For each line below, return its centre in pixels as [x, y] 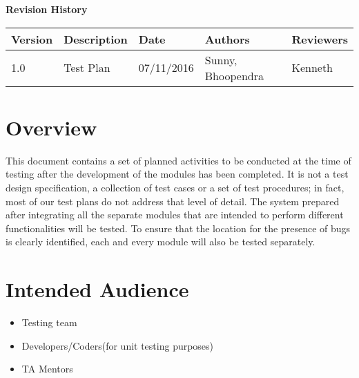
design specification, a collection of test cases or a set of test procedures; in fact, [175, 187]
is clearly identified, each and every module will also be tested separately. [161, 242]
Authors [227, 39]
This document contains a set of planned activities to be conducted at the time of [178, 160]
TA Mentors [47, 369]
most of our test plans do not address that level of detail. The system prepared [173, 201]
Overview [51, 127]
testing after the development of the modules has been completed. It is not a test [177, 174]
